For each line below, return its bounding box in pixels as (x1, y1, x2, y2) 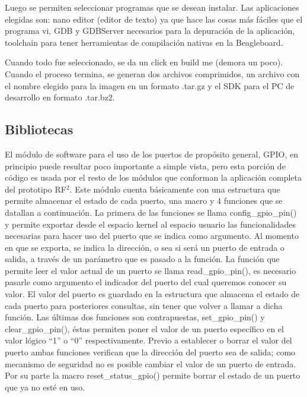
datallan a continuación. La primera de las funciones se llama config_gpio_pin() (5, 206, 297, 218)
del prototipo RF (5, 182, 66, 195)
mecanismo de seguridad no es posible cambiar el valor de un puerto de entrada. (5, 357, 296, 370)
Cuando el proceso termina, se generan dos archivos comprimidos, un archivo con (5, 67, 300, 80)
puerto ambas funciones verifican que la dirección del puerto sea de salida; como (5, 346, 296, 358)
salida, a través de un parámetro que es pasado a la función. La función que (5, 253, 280, 265)
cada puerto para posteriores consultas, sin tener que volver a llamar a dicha (5, 299, 283, 311)
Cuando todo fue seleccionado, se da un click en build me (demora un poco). (5, 56, 283, 68)
